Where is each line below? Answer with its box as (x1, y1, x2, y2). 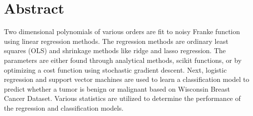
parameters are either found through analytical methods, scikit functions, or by (4, 55, 242, 65)
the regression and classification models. (4, 102, 124, 113)
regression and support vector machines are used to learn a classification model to (4, 74, 250, 84)
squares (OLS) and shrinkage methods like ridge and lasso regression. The (4, 45, 226, 56)
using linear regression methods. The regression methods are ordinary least (4, 36, 229, 46)
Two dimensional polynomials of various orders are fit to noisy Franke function (4, 26, 240, 37)
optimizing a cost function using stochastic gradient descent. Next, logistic (4, 64, 227, 75)
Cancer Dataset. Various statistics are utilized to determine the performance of (4, 93, 241, 103)
